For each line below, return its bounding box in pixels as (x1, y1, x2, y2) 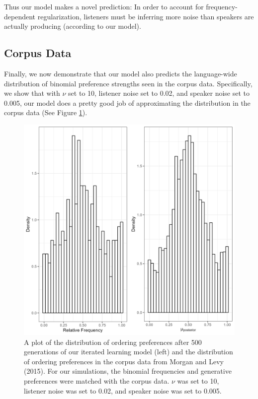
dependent (4, 11, 36, 21)
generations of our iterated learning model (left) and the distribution (24, 346, 233, 357)
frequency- (206, 1, 238, 11)
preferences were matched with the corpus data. (24, 375, 170, 386)
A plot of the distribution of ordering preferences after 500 (24, 336, 202, 347)
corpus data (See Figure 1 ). (4, 107, 87, 118)
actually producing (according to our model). (4, 21, 141, 31)
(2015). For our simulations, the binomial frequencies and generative (24, 366, 232, 376)
